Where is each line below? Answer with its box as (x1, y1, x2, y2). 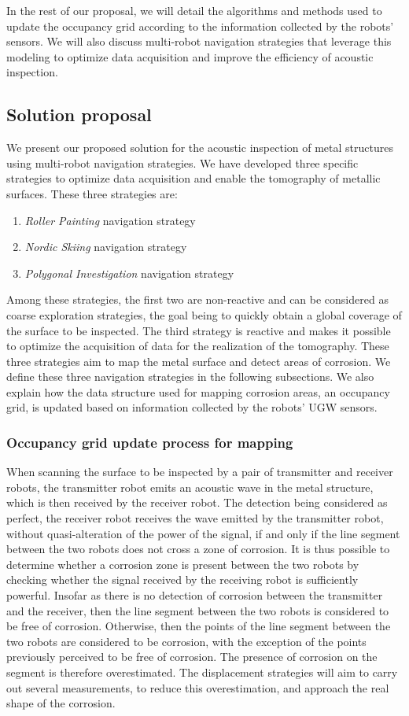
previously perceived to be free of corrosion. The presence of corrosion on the (6, 648, 378, 665)
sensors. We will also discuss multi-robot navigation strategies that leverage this (6, 33, 392, 50)
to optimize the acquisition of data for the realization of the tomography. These (6, 338, 389, 354)
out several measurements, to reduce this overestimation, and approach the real (6, 679, 389, 696)
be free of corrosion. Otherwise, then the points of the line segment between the (6, 618, 391, 634)
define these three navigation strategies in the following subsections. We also (6, 368, 374, 385)
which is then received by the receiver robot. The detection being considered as (6, 494, 388, 511)
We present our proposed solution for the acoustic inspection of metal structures (6, 139, 393, 156)
